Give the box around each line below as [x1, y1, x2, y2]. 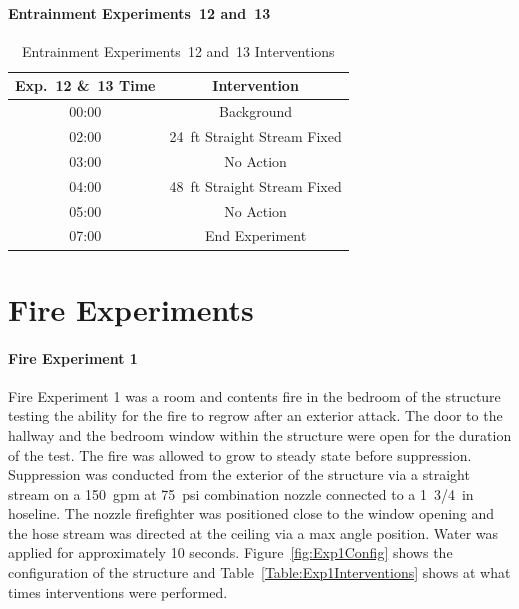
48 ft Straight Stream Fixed [169, 175, 342, 196]
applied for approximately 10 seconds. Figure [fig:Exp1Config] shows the [8, 542, 453, 563]
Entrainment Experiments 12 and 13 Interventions [22, 40, 335, 61]
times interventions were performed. [8, 581, 228, 602]
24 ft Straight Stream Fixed [169, 126, 342, 147]
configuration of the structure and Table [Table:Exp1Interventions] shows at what [8, 562, 511, 583]
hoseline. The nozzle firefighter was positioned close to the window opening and [8, 503, 495, 524]
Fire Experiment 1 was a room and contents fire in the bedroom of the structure [8, 385, 501, 406]
